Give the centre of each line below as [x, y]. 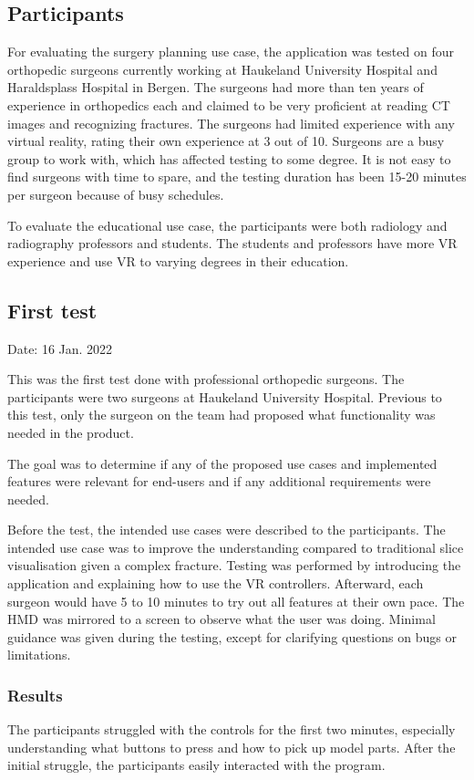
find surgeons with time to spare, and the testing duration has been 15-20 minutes [237, 177]
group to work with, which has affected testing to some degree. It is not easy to [229, 158]
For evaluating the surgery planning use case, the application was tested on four [231, 52]
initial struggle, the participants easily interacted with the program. [196, 765]
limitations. [39, 655]
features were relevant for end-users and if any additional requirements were [219, 481]
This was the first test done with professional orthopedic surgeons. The [206, 379]
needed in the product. [71, 432]
